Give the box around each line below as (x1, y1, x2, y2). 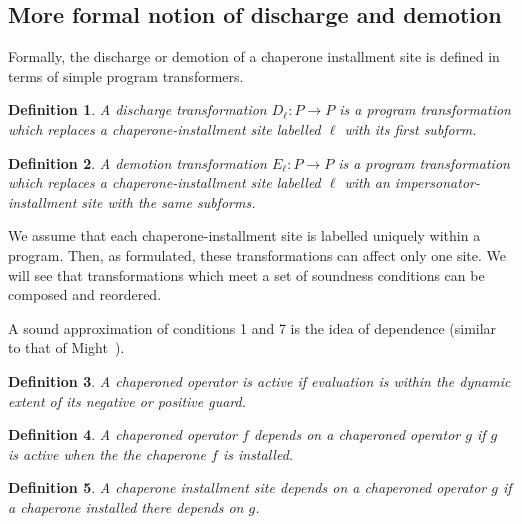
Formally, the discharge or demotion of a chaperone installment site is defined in (8, 46, 500, 67)
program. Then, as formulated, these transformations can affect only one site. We (8, 244, 506, 265)
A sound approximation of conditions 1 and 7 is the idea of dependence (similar (8, 317, 497, 338)
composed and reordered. (8, 284, 162, 305)
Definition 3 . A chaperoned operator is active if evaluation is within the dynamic (8, 370, 511, 391)
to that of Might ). (8, 337, 125, 358)
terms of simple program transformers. (8, 65, 244, 86)
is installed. (222, 443, 294, 464)
